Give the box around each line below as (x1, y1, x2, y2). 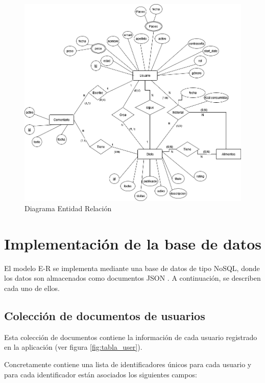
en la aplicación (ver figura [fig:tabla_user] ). (4, 342, 142, 352)
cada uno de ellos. (4, 282, 60, 293)
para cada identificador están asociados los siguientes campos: (4, 369, 197, 379)
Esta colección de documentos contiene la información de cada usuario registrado (4, 331, 257, 342)
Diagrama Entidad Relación (25, 203, 112, 214)
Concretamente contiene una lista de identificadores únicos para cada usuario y (4, 358, 252, 369)
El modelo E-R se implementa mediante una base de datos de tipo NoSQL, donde (4, 262, 260, 273)
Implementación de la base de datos (4, 233, 261, 254)
